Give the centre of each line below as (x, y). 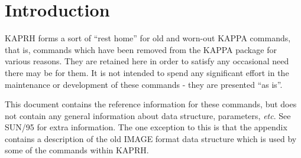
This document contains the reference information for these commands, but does (151, 104)
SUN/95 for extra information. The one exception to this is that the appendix (146, 127)
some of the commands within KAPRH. (77, 150)
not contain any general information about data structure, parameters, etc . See (148, 115)
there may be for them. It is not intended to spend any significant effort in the (147, 72)
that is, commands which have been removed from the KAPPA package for (141, 49)
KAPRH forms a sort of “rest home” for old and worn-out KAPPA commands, (148, 38)
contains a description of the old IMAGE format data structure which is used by (151, 138)
